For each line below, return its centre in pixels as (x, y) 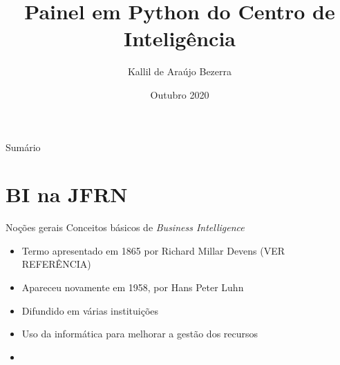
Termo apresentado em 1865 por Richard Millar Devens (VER (153, 250)
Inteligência (180, 38)
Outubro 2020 (180, 94)
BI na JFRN (67, 194)
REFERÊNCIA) (56, 264)
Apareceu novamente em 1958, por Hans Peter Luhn (133, 287)
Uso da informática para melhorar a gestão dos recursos (140, 334)
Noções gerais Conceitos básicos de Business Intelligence (125, 227)
